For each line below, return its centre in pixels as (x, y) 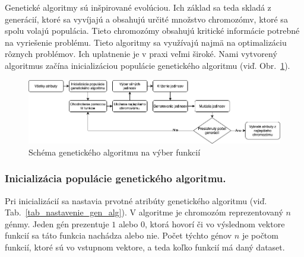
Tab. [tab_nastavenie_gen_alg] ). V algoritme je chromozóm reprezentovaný (144, 212)
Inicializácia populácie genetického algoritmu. (115, 178)
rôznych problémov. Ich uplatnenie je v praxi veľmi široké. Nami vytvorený (141, 54)
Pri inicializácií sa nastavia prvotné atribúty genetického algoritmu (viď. (136, 200)
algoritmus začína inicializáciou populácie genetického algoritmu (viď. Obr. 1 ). (148, 65)
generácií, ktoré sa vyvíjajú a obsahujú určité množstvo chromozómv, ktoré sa (146, 19)
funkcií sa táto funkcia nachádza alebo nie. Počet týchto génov (118, 235)
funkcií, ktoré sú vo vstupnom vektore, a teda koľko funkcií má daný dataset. (145, 247)
